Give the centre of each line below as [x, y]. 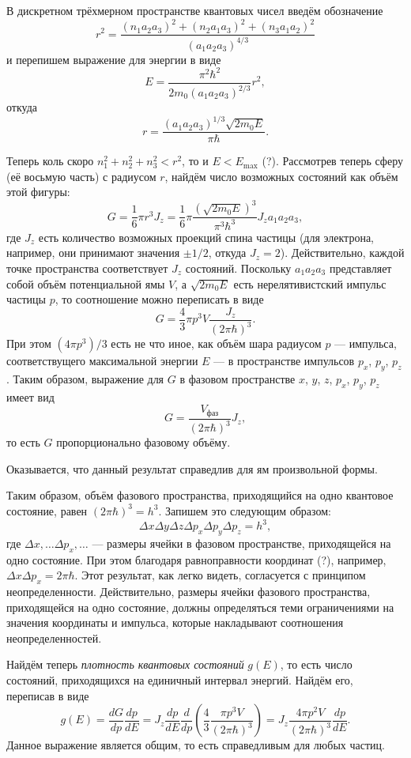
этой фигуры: [38, 192]
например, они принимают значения [93, 253]
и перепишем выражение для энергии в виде [114, 59]
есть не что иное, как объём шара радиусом [216, 343]
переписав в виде [48, 695]
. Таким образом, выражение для [85, 378]
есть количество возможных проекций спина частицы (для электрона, [206, 237]
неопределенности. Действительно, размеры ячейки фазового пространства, [189, 592]
